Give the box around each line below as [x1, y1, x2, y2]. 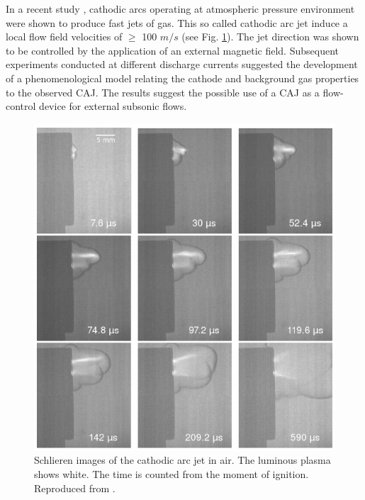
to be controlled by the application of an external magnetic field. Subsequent [6, 43, 339, 57]
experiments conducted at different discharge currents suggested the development [6, 57, 358, 72]
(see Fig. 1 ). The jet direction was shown [181, 29, 359, 44]
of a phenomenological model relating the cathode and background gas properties [6, 70, 359, 85]
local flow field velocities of [6, 29, 123, 44]
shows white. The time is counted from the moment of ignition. [34, 467, 309, 482]
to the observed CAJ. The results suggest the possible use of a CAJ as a [6, 84, 320, 99]
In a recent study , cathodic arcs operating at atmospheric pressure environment [6, 1, 355, 16]
